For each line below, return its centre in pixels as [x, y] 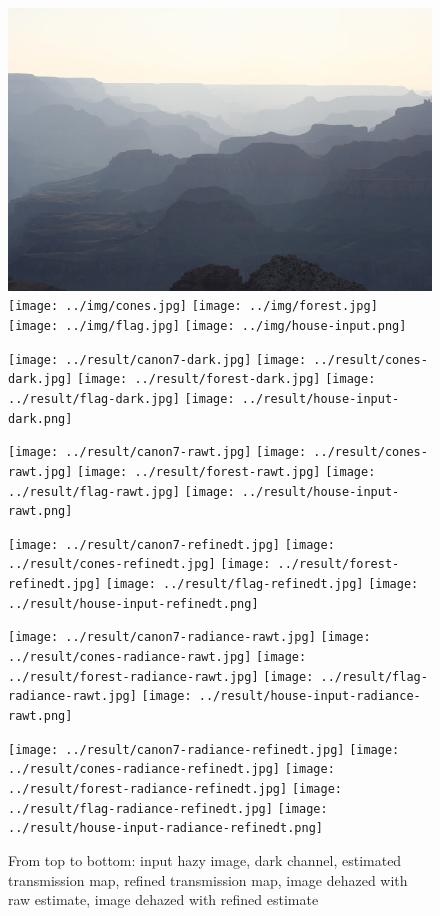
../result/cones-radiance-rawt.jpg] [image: [157, 657]
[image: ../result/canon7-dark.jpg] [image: [157, 359]
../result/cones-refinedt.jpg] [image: [139, 564]
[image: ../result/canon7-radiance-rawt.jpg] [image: [189, 637]
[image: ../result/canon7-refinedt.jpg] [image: [171, 544]
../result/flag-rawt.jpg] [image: [121, 491]
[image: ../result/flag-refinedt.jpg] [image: [262, 584]
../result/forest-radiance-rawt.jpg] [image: [161, 676]
